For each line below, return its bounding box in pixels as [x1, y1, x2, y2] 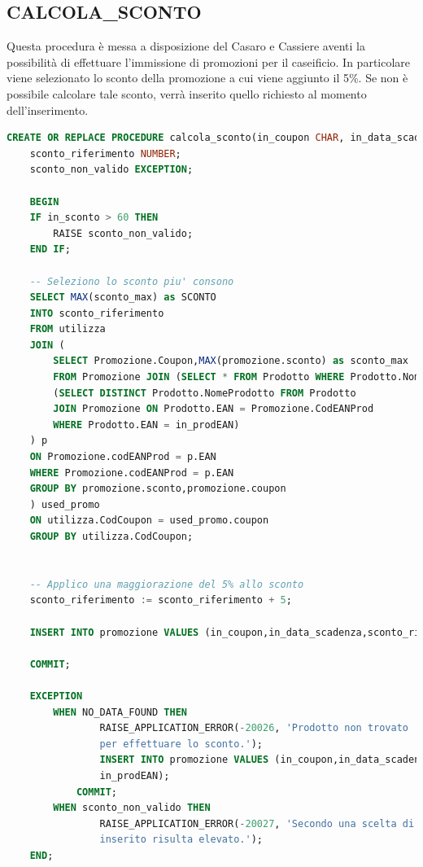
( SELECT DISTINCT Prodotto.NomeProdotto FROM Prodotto [53, 387, 356, 399]
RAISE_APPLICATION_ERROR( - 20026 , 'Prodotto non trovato [99, 722, 408, 734]
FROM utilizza [29, 323, 106, 335]
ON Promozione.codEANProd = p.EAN [29, 451, 216, 463]
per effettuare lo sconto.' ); [99, 738, 263, 750]
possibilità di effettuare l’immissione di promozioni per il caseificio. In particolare [7, 53, 411, 70]
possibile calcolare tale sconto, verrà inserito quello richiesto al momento [7, 85, 367, 102]
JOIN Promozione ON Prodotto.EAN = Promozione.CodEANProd [53, 403, 374, 415]
